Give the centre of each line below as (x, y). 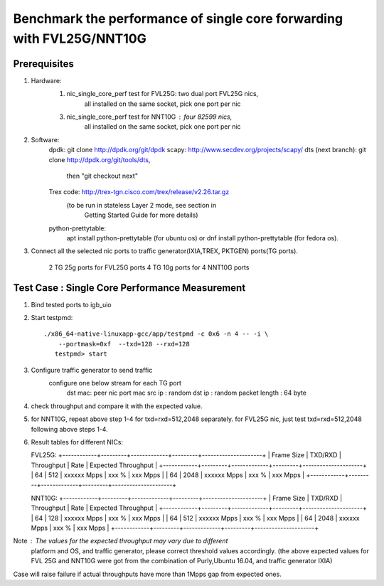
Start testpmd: (52, 318)
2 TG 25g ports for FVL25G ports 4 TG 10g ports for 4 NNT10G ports (149, 267)
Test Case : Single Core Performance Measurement (129, 288)
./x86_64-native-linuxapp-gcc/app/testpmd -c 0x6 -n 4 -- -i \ (156, 334)
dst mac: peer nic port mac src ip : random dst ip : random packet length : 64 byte (187, 393)
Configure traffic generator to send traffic (92, 370)
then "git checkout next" (102, 176)
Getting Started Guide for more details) (141, 215)
